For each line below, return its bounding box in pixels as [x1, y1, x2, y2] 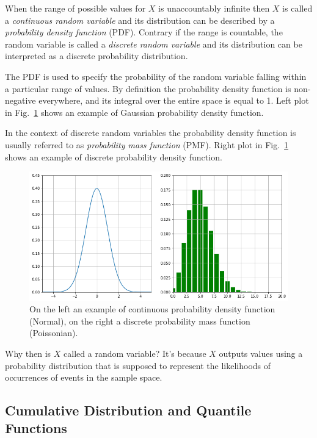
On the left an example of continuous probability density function [29, 303, 275, 315]
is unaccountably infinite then [158, 2, 270, 14]
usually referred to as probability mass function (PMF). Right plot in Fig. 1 [5, 138, 289, 151]
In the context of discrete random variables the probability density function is [5, 126, 296, 139]
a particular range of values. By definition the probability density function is [5, 82, 291, 95]
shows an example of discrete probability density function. [5, 150, 222, 163]
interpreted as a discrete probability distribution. [5, 49, 188, 62]
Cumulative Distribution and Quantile [5, 401, 252, 420]
